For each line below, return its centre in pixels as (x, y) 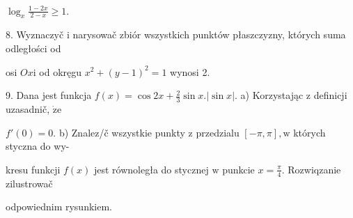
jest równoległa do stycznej (151, 169)
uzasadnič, (28, 108)
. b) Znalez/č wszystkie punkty (119, 132)
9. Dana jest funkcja (49, 95)
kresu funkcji (33, 169)
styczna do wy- (38, 146)
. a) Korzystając (269, 95)
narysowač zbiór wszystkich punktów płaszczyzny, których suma (209, 34)
